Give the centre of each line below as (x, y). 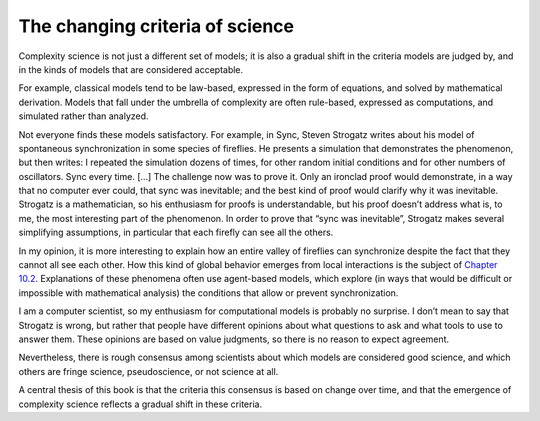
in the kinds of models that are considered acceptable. (131, 69)
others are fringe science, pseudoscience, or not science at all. (148, 371)
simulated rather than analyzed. (83, 116)
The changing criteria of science (156, 26)
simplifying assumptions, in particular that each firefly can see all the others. (176, 232)
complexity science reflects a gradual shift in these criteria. (140, 404)
